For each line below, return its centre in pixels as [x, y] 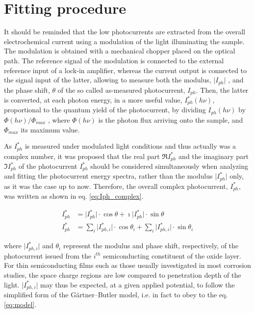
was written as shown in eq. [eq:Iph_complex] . [74, 196]
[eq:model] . [20, 304]
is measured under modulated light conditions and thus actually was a [130, 146]
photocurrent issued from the [48, 255]
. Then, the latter [222, 90]
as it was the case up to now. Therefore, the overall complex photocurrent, [116, 186]
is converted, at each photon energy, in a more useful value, [93, 100]
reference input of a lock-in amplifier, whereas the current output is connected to [126, 70]
